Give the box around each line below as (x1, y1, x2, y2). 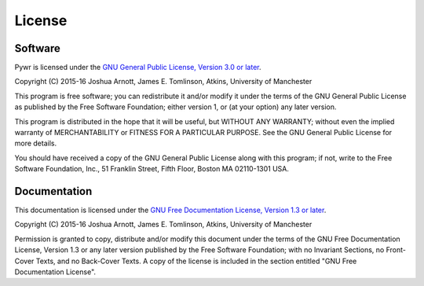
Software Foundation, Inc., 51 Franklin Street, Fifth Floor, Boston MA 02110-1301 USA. (14, 164, 290, 174)
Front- (386, 245, 406, 255)
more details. (14, 138, 57, 148)
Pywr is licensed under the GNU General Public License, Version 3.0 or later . (14, 63, 261, 72)
